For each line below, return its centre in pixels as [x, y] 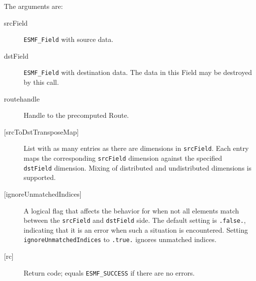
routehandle [22, 98]
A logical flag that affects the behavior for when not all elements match [131, 210]
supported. [40, 177]
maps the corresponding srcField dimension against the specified [123, 158]
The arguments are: [33, 6]
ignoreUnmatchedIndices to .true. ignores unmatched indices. [120, 239]
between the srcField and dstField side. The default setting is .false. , [135, 220]
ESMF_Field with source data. [69, 39]
